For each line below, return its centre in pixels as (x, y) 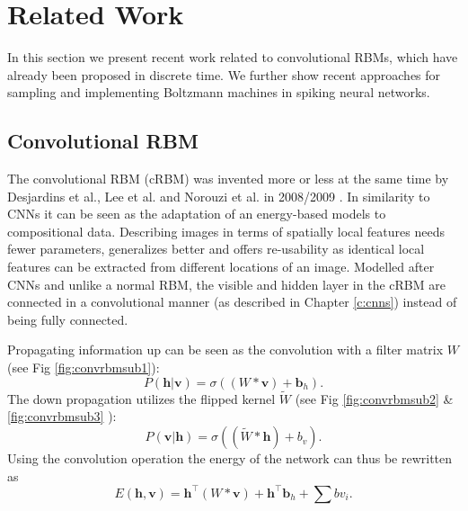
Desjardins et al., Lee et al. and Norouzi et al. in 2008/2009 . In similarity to (219, 196)
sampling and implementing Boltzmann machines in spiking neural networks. (219, 92)
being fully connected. (68, 319)
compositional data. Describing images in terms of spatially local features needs (226, 231)
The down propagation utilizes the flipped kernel (141, 398)
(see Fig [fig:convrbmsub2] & (374, 398)
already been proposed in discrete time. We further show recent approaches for (224, 74)
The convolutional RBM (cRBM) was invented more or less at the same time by (228, 179)
